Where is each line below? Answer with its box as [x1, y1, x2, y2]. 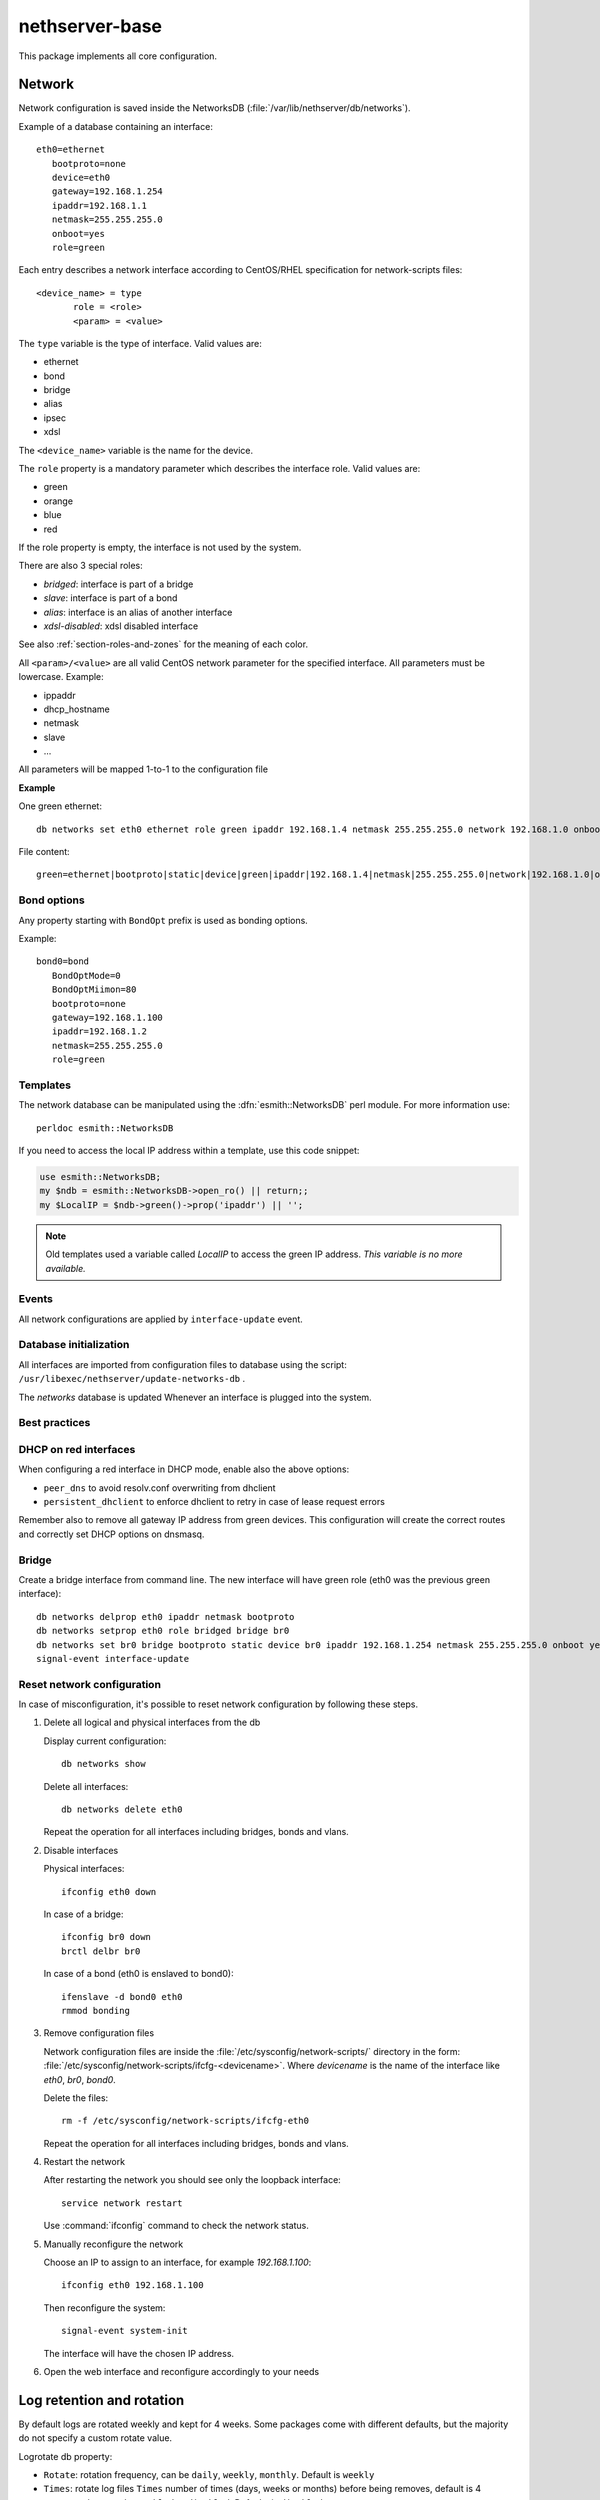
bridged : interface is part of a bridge [43, 578, 194, 590]
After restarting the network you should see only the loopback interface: [43, 2174, 342, 2186]
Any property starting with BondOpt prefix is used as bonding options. [18, 914, 309, 926]
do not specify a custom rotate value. [18, 2432, 173, 2444]
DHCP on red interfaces [18, 1442, 136, 1456]
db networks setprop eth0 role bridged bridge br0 [36, 1625, 290, 1637]
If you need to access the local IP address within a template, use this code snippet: [18, 1145, 360, 1156]
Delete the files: [43, 2091, 109, 2104]
